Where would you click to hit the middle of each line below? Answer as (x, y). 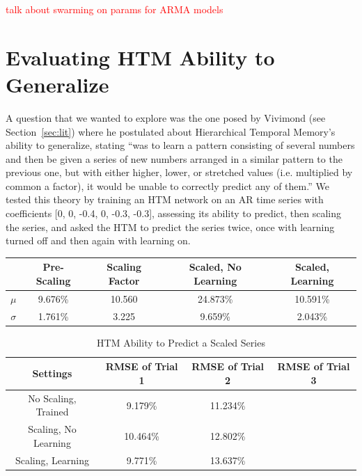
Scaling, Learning (52, 460)
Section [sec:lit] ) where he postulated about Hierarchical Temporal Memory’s (171, 131)
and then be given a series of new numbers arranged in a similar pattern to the (174, 158)
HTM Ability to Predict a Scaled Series (181, 342)
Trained (52, 412)
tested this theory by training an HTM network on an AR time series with (165, 199)
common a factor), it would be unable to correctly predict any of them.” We (167, 185)
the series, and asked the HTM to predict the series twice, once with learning (170, 227)
